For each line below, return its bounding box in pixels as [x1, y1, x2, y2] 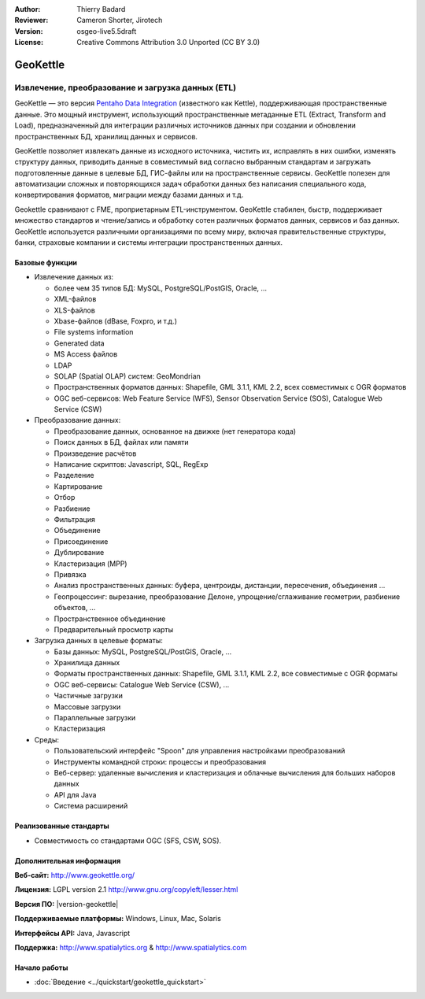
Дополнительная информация [14, 856, 121, 865]
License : [14, 38, 43, 47]
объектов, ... [54, 603, 96, 612]
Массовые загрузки [54, 701, 121, 712]
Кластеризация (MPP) [54, 559, 128, 568]
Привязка [54, 569, 87, 579]
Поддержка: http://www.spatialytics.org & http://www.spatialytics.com [14, 942, 247, 952]
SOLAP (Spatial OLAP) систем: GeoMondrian [54, 371, 201, 381]
